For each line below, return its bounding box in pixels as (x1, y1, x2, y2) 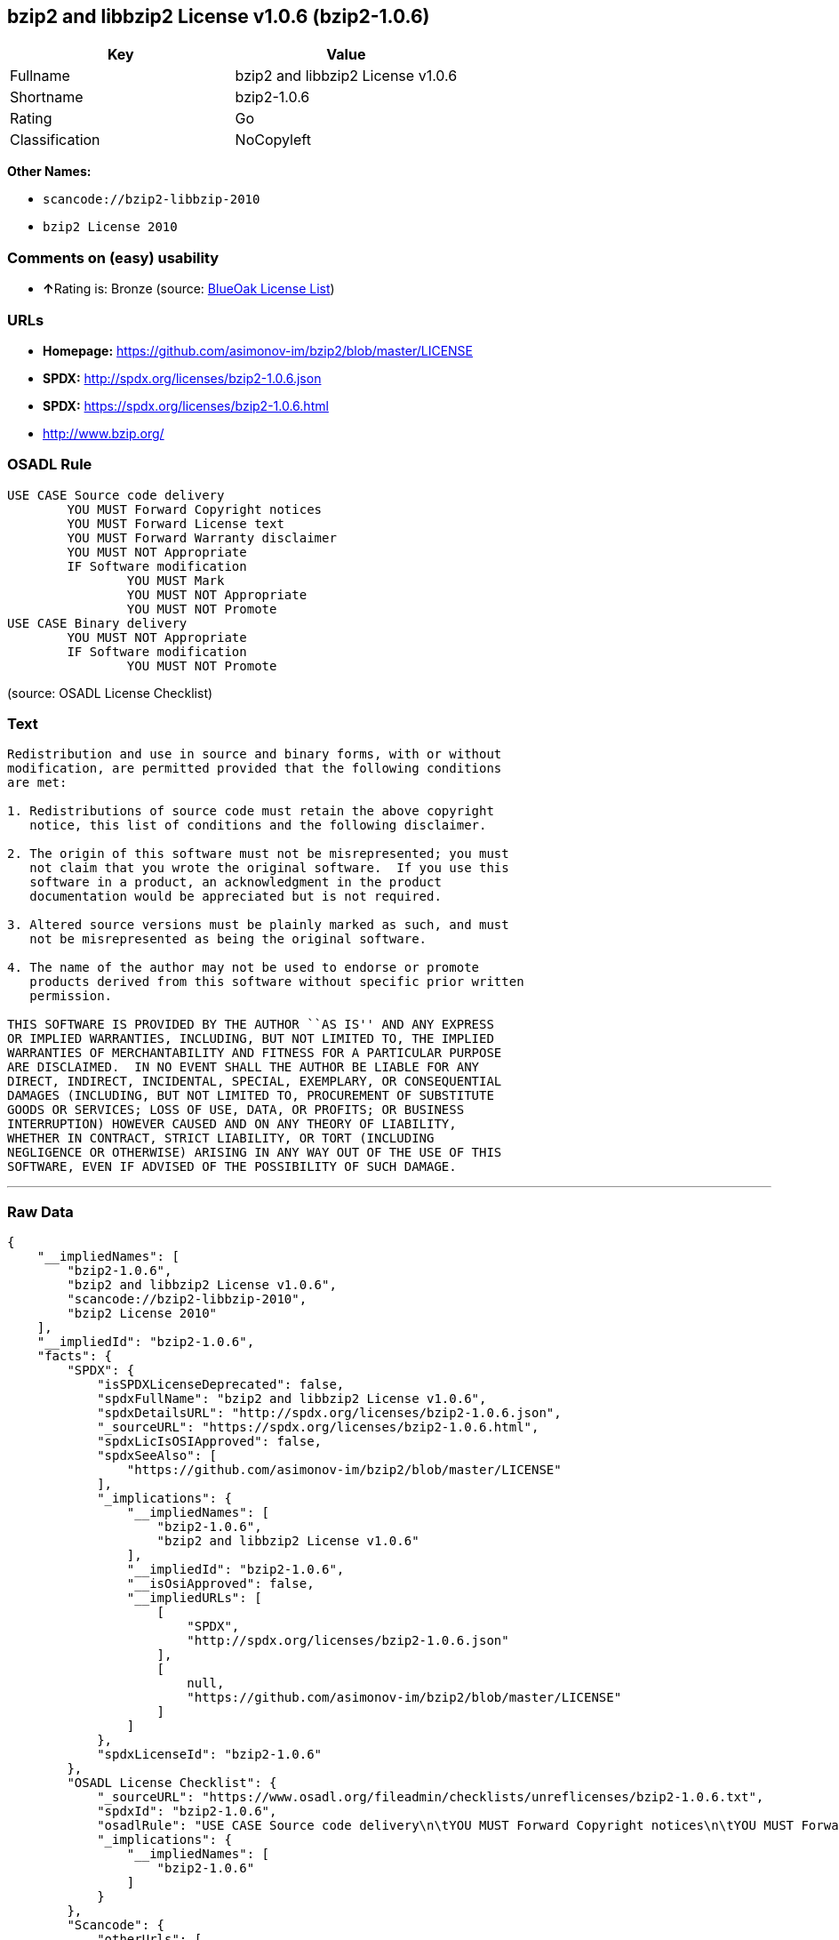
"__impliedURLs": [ (126, 1591, 262, 1606)
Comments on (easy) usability (7, 248, 220, 267)
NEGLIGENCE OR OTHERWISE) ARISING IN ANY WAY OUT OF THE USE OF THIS (7, 1145, 502, 1160)
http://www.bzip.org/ (43, 425, 164, 441)
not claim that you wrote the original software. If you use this (29, 861, 509, 876)
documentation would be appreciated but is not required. (29, 889, 442, 904)
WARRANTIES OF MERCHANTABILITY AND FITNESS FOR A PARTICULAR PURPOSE (7, 1046, 502, 1061)
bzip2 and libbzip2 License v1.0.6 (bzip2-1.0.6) (7, 5, 430, 28)
